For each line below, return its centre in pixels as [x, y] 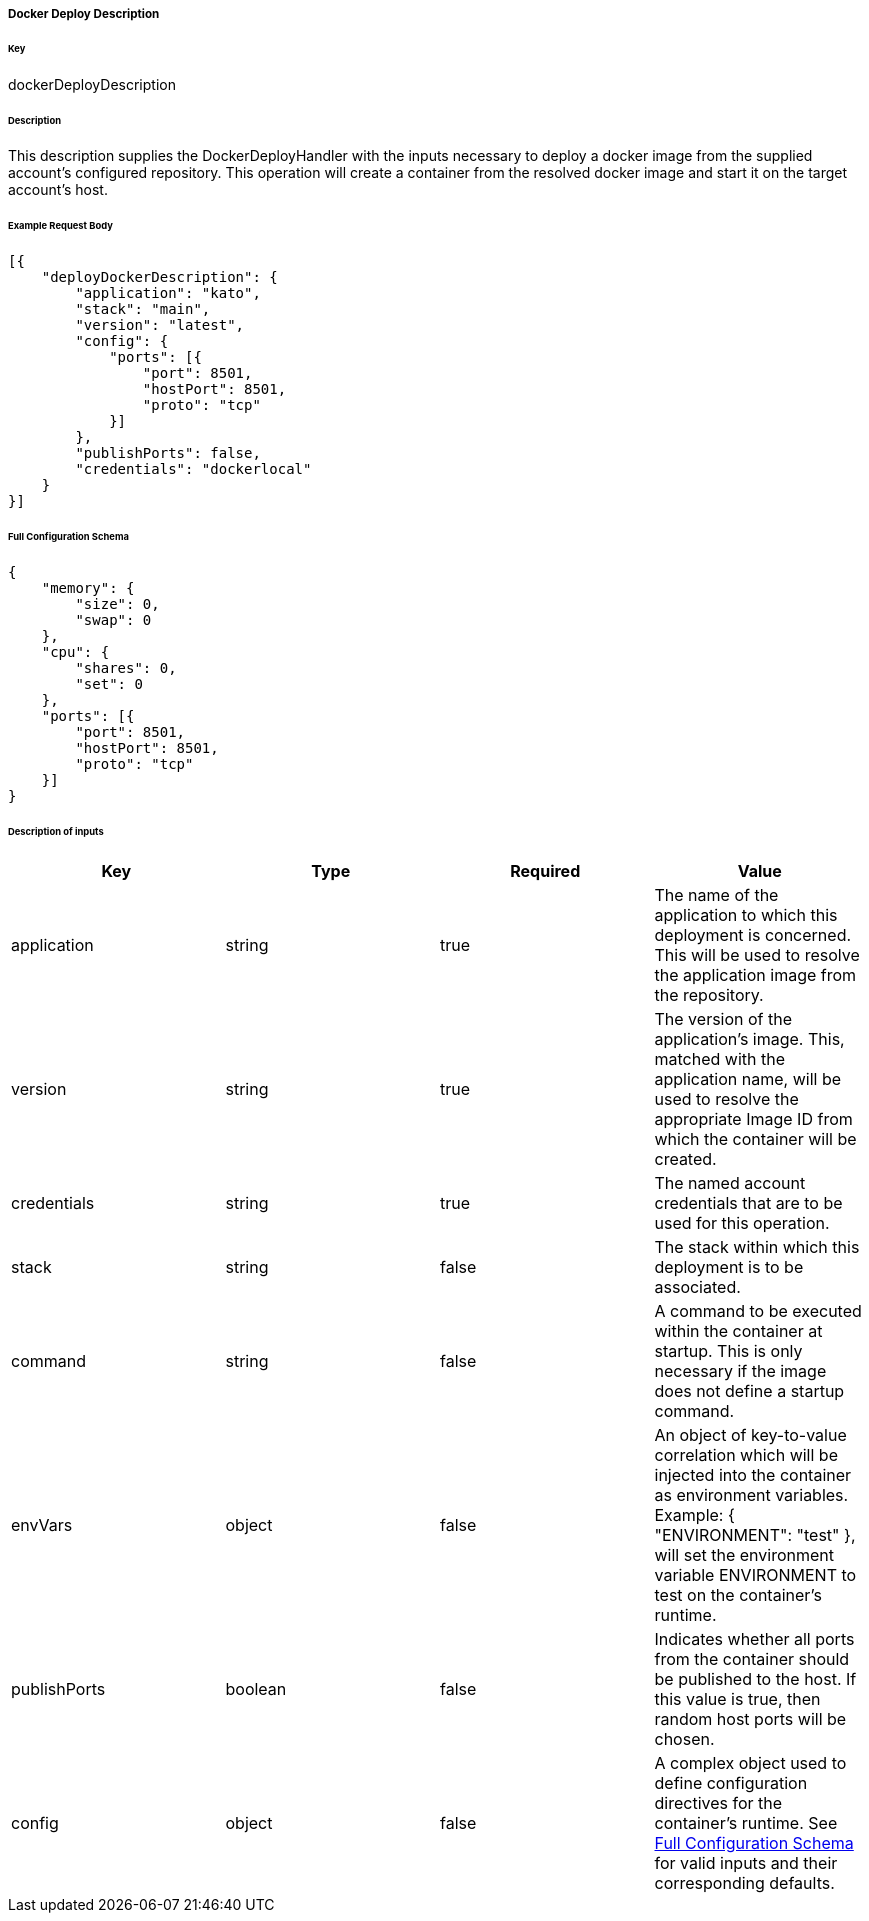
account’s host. [58, 190]
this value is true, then [737, 1699]
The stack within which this [757, 1247]
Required [545, 871]
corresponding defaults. [744, 1883]
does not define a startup [749, 1391]
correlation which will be [746, 1455]
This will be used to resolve [757, 955]
